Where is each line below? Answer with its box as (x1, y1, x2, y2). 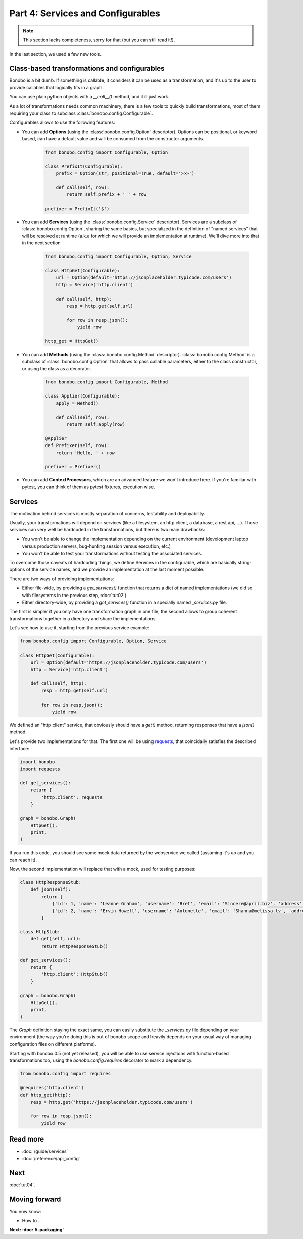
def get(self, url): (30, 936, 82, 942)
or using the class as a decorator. (22, 365, 91, 371)
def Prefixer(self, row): (45, 442, 110, 449)
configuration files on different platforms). (9, 1041, 96, 1047)
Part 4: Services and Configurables (9, 8, 160, 19)
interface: (9, 746, 30, 752)
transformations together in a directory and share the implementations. (9, 615, 157, 621)
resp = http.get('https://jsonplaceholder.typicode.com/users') (30, 1099, 193, 1105)
